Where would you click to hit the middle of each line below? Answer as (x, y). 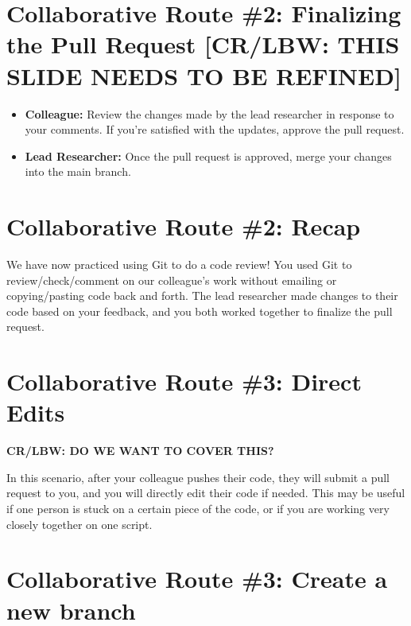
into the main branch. (78, 171)
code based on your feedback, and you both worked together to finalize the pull (200, 311)
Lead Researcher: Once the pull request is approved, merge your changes (208, 156)
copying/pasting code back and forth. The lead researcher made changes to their (202, 296)
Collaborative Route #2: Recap (184, 226)
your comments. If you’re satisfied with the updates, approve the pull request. (215, 129)
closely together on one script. (79, 524)
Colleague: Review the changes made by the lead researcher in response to (209, 113)
